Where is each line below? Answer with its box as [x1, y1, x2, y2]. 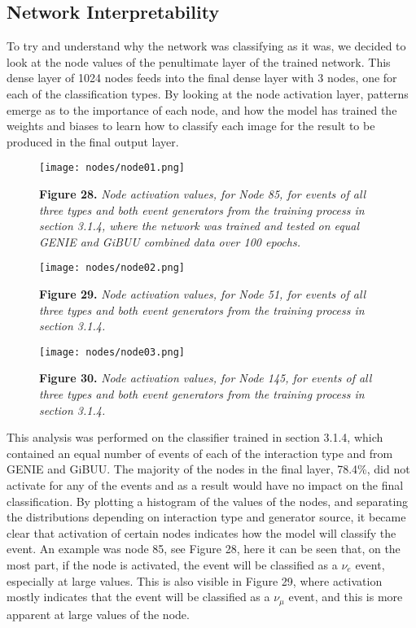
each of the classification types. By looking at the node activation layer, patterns [7, 85, 409, 102]
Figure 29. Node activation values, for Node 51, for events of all [39, 286, 366, 303]
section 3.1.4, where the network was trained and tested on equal [39, 217, 360, 234]
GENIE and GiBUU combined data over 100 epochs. [39, 233, 300, 250]
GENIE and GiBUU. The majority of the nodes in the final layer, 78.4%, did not [7, 460, 410, 478]
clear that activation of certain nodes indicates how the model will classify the [7, 524, 396, 541]
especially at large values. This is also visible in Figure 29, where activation [7, 572, 383, 589]
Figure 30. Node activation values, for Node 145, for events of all [39, 369, 372, 386]
